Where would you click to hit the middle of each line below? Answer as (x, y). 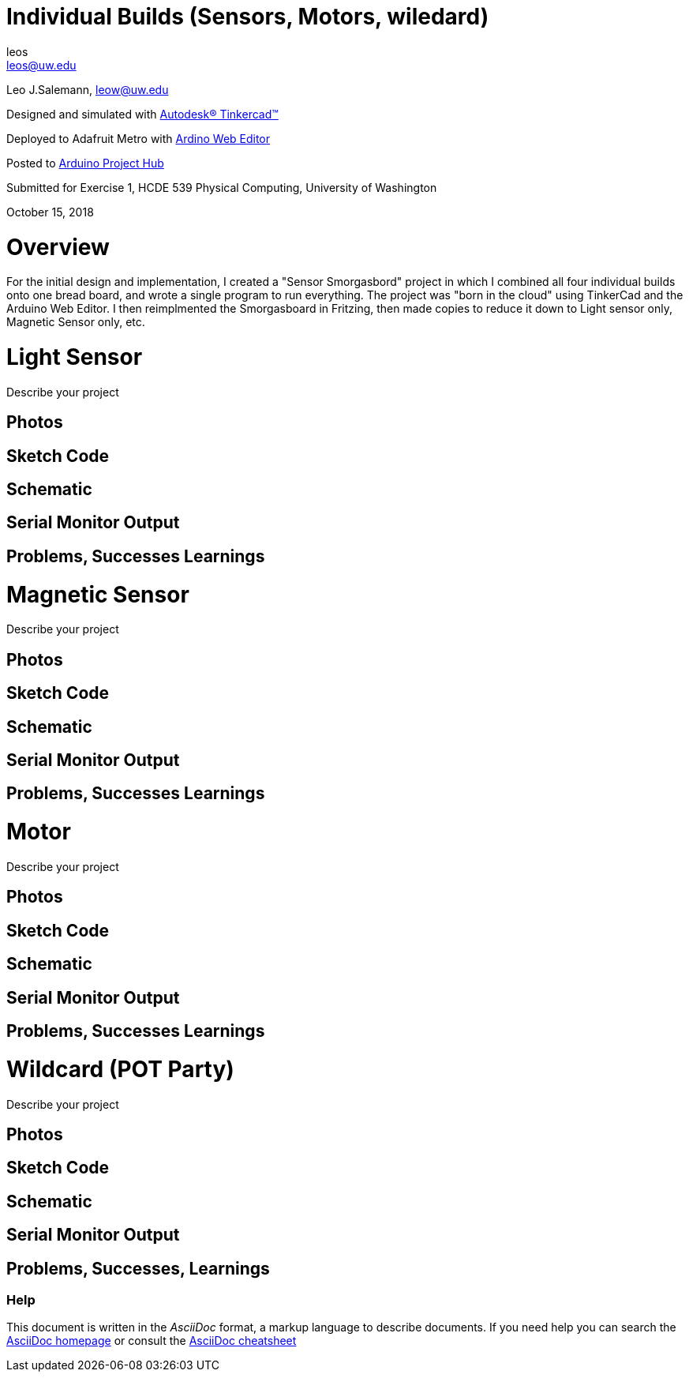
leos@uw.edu (41, 65)
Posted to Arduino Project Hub (85, 163)
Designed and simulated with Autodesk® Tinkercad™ (142, 114)
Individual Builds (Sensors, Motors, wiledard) (248, 17)
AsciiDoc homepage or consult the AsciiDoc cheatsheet (152, 1341)
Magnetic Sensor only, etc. (76, 322)
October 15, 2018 (50, 212)
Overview (58, 247)
